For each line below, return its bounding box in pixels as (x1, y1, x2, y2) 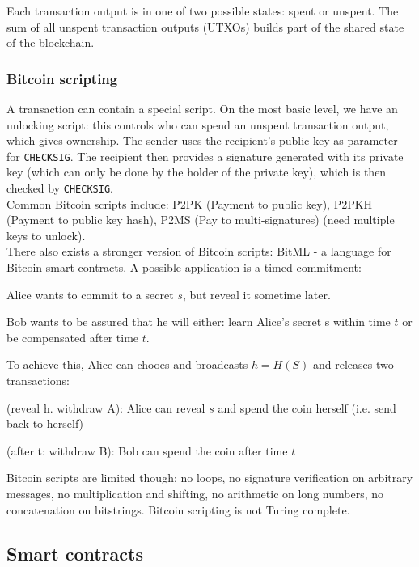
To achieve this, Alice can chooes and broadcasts (6, 356, 248, 373)
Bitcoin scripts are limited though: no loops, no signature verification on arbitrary (6, 469, 413, 486)
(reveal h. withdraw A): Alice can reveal (6, 399, 205, 416)
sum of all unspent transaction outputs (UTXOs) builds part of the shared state (6, 18, 404, 35)
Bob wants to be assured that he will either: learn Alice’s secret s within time (6, 313, 391, 330)
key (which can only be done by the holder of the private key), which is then (6, 163, 387, 180)
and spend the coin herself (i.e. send (218, 399, 396, 416)
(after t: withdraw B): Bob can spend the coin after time (6, 442, 288, 459)
